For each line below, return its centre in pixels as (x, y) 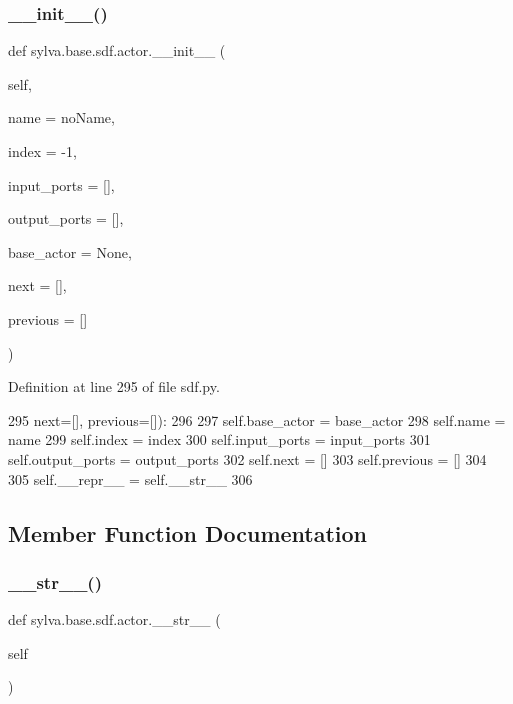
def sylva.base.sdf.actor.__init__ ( (117, 50)
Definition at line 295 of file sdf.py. (114, 386)
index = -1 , (42, 151)
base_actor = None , (70, 251)
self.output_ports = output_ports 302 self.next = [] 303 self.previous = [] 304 (247, 458)
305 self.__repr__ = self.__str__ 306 (130, 478)
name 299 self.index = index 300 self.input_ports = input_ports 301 (219, 439)
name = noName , (61, 117)
